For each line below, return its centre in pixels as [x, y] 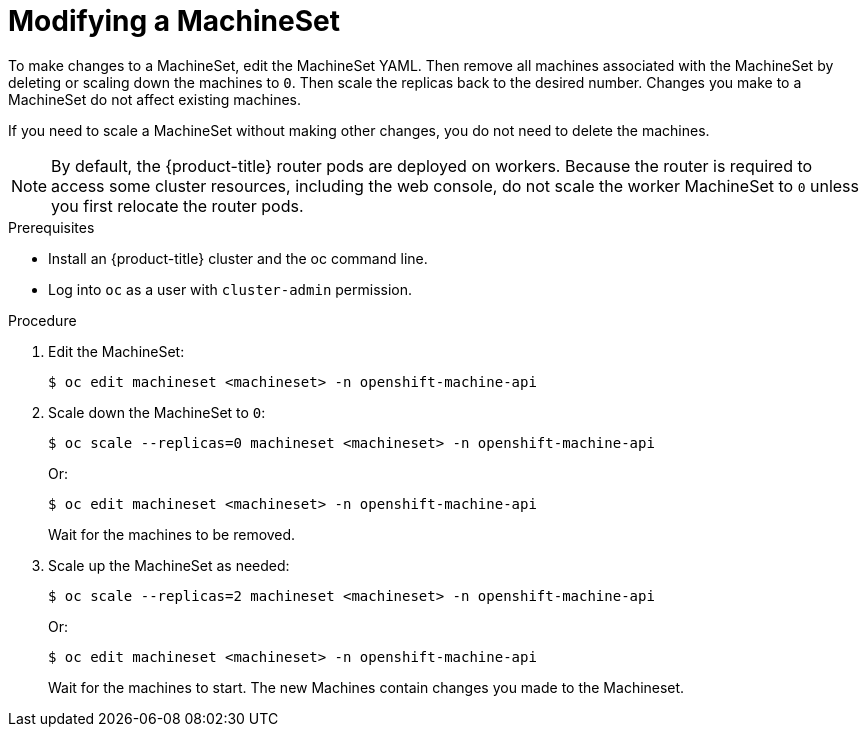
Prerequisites [51, 227]
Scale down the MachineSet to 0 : [157, 412]
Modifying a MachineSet [174, 21]
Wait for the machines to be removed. [172, 534]
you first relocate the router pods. [177, 205]
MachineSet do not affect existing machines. [154, 99]
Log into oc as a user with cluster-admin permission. [230, 289]
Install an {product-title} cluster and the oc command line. [238, 258]
